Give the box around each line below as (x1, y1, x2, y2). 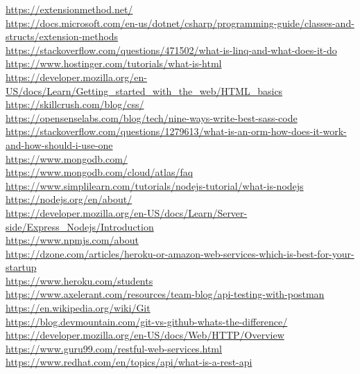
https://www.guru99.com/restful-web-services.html (6, 341, 222, 355)
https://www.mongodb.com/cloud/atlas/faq (6, 165, 194, 179)
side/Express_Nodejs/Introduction (6, 219, 154, 233)
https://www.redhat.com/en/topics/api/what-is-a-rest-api (6, 355, 252, 369)
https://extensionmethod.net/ (6, 2, 133, 16)
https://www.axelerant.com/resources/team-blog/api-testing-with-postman (6, 287, 325, 301)
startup (6, 260, 37, 274)
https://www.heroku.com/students (6, 273, 153, 287)
